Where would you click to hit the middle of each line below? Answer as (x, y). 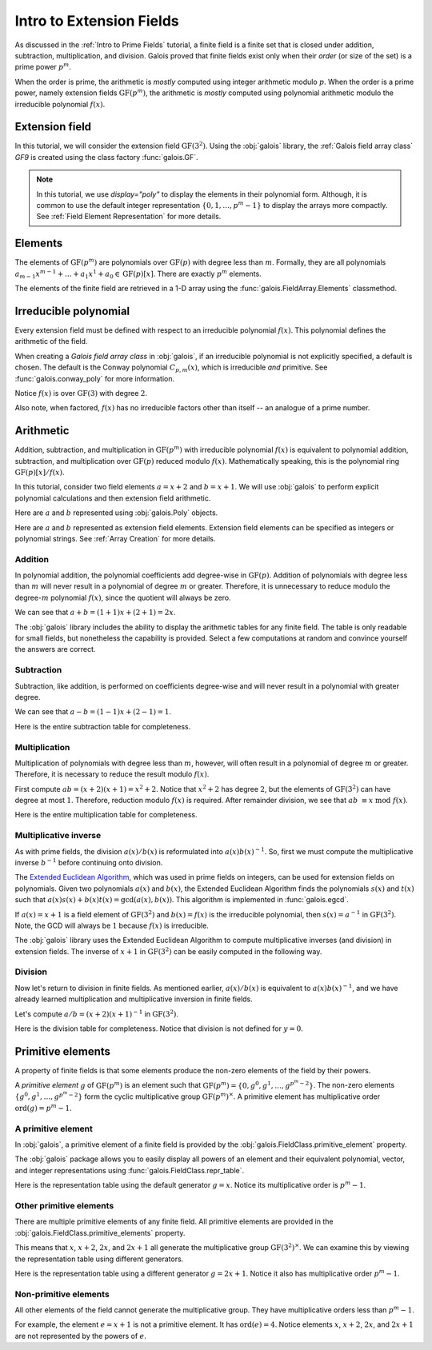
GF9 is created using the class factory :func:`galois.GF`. (107, 157)
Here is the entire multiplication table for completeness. (106, 815)
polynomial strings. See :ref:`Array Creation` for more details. (115, 538)
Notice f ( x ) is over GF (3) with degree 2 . (81, 393)
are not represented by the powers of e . (81, 1336)
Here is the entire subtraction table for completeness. (103, 726)
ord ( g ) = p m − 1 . (43, 1107)
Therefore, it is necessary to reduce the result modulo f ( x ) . (112, 774)
